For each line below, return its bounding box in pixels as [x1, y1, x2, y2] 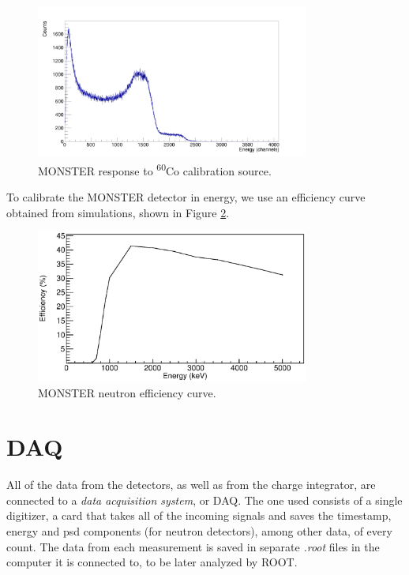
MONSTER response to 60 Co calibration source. [38, 160, 272, 179]
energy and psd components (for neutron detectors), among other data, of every [6, 523, 392, 539]
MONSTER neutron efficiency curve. [38, 384, 216, 400]
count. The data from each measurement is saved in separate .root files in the [6, 538, 380, 554]
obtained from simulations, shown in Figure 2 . [6, 204, 230, 220]
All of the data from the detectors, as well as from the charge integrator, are [6, 476, 376, 493]
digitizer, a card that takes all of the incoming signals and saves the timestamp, [6, 507, 392, 524]
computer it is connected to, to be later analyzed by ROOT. [6, 554, 298, 570]
